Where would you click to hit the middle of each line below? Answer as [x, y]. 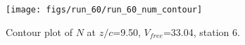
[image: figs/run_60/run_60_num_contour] [104, 10]
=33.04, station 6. [201, 31]
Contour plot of [39, 31]
